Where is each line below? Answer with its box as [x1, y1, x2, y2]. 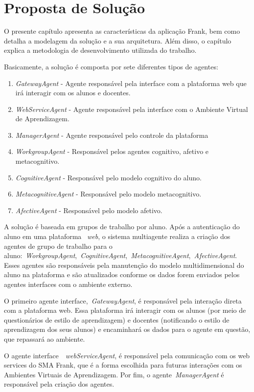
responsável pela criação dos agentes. [4, 379, 115, 389]
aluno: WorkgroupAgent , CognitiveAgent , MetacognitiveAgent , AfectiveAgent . [4, 250, 237, 261]
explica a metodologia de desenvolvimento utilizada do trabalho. [4, 45, 197, 55]
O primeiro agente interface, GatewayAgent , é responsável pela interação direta [4, 295, 242, 305]
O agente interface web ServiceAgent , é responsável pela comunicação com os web [4, 350, 250, 360]
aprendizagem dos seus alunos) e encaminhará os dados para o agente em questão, [4, 324, 251, 334]
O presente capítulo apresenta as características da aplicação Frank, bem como [4, 26, 240, 36]
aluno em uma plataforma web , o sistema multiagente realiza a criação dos [4, 231, 231, 241]
